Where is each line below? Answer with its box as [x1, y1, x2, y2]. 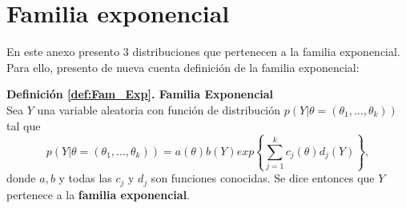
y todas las [58, 170, 112, 186]
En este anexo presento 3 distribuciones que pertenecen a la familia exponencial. [6, 43, 400, 60]
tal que [6, 117, 41, 134]
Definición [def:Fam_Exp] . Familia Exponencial [6, 86, 274, 102]
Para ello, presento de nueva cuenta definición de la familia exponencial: [6, 58, 360, 75]
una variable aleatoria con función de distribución [37, 101, 281, 118]
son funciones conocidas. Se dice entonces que [151, 170, 375, 186]
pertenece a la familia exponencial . [6, 186, 191, 202]
